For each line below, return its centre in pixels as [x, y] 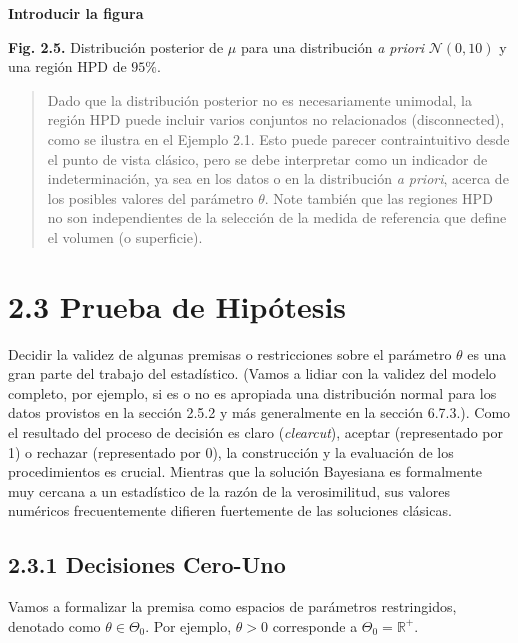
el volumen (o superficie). [125, 236]
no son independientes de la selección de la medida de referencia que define [277, 217]
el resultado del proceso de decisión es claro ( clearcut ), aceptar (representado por [255, 432]
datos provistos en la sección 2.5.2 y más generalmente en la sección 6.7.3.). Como [259, 412]
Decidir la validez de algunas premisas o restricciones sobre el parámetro [230, 353]
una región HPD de [67, 66]
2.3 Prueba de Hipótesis [177, 305]
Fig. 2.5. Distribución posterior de [116, 46]
